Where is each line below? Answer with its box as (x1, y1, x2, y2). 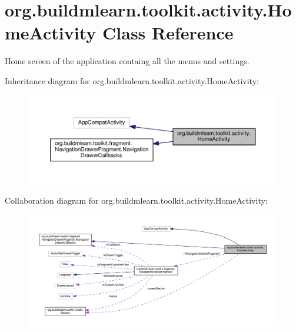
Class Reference (102, 21, 234, 45)
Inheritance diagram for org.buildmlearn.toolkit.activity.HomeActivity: (5, 74, 259, 87)
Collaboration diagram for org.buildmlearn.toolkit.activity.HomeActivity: (5, 194, 268, 207)
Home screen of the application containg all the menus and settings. (5, 55, 250, 67)
